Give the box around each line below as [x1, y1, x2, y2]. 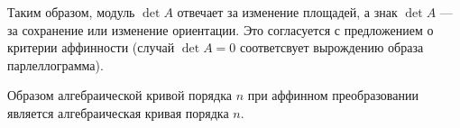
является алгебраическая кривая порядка [7, 103, 229, 122]
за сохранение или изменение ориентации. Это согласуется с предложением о [7, 20, 434, 39]
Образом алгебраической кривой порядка [7, 86, 232, 105]
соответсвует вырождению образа [239, 38, 424, 57]
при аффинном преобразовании [247, 86, 419, 105]
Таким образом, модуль [7, 3, 135, 21]
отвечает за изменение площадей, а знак [177, 3, 398, 21]
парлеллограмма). [7, 55, 104, 74]
